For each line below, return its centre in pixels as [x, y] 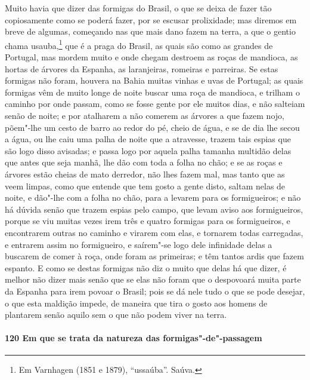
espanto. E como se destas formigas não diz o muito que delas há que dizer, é [146, 267]
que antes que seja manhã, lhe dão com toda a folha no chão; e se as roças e [144, 162]
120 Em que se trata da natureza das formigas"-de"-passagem [134, 338]
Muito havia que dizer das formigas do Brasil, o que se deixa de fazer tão [138, 8]
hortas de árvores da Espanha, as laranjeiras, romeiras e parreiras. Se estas [142, 68]
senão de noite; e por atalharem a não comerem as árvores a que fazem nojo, [145, 115]
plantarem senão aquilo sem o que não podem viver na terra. [116, 315]
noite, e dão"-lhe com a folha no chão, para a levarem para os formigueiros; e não [153, 197]
